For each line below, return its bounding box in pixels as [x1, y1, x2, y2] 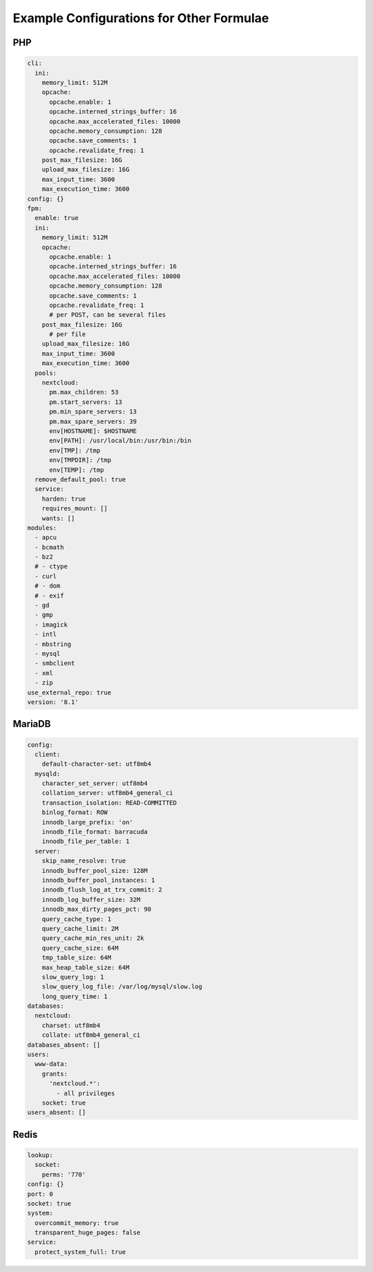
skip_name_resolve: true [41, 857, 126, 865]
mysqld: [35, 770, 61, 777]
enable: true [35, 214, 79, 222]
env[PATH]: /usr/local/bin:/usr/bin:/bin [49, 436, 191, 445]
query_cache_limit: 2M [41, 924, 119, 932]
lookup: [27, 1151, 53, 1159]
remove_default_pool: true [35, 475, 126, 483]
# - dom [35, 582, 61, 590]
